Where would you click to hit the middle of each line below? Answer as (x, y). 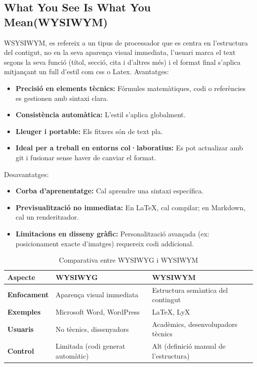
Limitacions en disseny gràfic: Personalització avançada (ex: (112, 233)
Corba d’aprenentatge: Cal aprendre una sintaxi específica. (109, 191)
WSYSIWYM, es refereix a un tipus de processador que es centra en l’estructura (126, 42)
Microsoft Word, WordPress (98, 311)
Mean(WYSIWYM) (56, 22)
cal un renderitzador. (47, 217)
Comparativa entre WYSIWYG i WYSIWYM (128, 260)
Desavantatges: (26, 174)
